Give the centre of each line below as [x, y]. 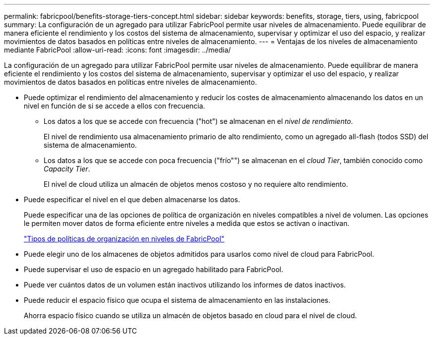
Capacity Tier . [67, 169]
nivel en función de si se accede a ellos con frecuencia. [114, 106]
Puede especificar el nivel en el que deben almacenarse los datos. [132, 199]
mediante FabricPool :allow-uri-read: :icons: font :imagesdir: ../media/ [117, 50]
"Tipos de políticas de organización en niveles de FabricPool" [124, 239]
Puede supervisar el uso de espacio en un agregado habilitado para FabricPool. [154, 269]
